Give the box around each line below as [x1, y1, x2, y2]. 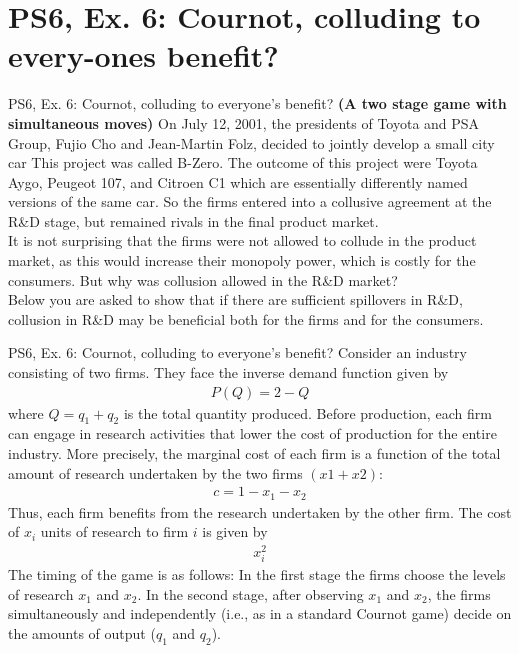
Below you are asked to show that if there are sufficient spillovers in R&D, [8, 289, 463, 310]
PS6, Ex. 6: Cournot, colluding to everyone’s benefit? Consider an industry [8, 342, 467, 363]
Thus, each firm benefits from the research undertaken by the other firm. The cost [8, 501, 512, 522]
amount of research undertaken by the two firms [8, 462, 303, 483]
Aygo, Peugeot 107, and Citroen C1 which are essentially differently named [8, 171, 468, 192]
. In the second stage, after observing [137, 583, 364, 604]
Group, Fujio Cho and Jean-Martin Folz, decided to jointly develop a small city [8, 132, 495, 153]
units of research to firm [40, 521, 189, 542]
